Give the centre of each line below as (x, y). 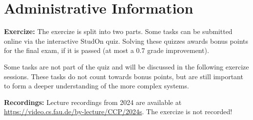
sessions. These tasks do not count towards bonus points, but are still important (124, 76)
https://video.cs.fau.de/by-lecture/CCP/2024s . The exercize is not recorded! (118, 111)
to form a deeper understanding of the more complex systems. (97, 86)
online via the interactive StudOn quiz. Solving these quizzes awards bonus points (126, 41)
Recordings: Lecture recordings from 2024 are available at (93, 102)
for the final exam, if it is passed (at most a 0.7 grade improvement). (107, 50)
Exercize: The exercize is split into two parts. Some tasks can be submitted (118, 31)
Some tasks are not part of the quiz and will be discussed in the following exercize (126, 66)
